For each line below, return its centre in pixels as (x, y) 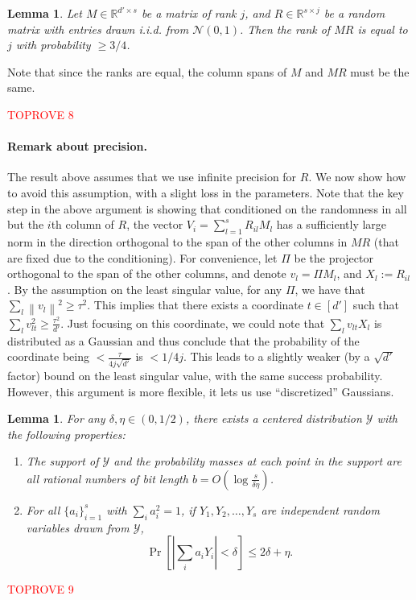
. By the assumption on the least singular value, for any (145, 289)
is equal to (383, 29)
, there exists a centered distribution (274, 418)
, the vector (155, 224)
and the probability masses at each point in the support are (257, 461)
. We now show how (357, 177)
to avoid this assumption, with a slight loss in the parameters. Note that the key (206, 192)
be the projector (334, 257)
